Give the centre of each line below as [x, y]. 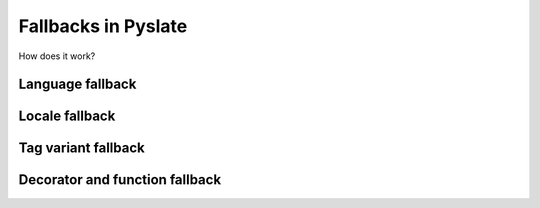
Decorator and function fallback [120, 180]
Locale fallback [67, 116]
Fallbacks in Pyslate [103, 26]
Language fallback [77, 84]
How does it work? [57, 56]
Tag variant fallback [81, 148]
